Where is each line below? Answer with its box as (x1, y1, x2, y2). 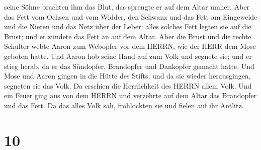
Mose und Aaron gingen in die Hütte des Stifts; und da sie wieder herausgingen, (4, 70, 251, 81)
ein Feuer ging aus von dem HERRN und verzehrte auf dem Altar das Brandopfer (4, 90, 257, 101)
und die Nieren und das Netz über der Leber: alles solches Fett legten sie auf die (4, 21, 251, 32)
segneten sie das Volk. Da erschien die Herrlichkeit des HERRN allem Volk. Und (4, 80, 252, 91)
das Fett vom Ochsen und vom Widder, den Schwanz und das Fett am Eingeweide (4, 11, 257, 22)
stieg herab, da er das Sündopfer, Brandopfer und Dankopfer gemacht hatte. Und (4, 60, 254, 71)
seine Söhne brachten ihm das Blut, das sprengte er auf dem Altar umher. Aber (4, 2, 250, 12)
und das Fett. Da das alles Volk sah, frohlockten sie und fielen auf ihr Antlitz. (4, 100, 244, 110)
